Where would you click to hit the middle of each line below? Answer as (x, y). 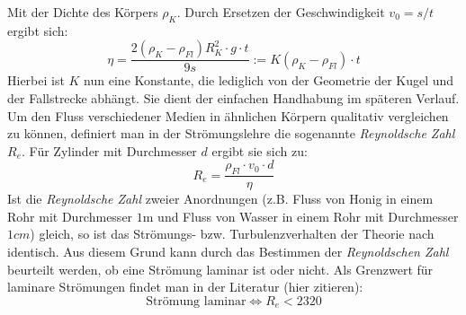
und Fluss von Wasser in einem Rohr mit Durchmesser (308, 216)
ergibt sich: (38, 30)
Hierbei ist (36, 80)
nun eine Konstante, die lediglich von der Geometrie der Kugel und (269, 80)
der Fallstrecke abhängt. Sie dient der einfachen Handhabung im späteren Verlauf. (233, 98)
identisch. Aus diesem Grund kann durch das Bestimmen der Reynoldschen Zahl (228, 251)
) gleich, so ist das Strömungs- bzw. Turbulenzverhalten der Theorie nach (232, 234)
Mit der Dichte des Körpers (83, 12)
